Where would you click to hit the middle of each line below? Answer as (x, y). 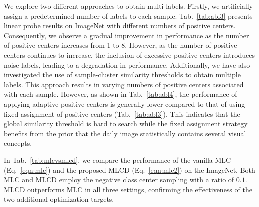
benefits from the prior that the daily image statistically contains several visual (125, 133)
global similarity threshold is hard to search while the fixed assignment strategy (126, 123)
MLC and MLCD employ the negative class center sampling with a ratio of (119, 179)
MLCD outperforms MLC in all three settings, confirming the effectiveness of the (128, 189)
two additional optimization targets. (59, 199)
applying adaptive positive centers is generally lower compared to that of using (125, 103)
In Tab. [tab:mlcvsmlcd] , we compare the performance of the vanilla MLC (118, 159)
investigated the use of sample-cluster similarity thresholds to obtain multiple (122, 75)
